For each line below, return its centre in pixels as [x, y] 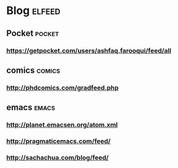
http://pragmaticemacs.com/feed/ [59, 141]
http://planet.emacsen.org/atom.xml [62, 125]
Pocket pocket [33, 33]
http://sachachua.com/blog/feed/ [58, 158]
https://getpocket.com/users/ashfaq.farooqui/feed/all [89, 51]
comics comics [33, 70]
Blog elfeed [34, 11]
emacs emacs [31, 108]
